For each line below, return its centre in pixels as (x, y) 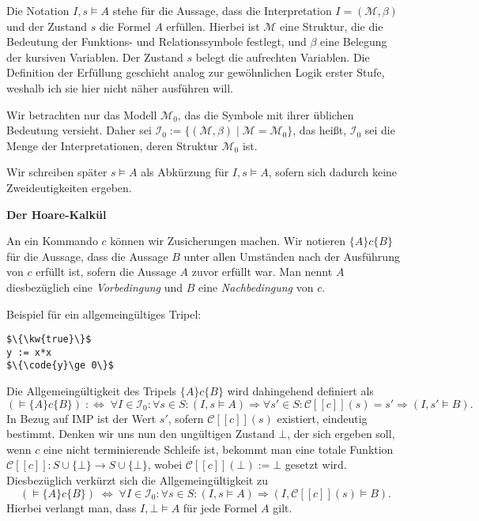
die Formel (125, 26)
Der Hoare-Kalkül (57, 214)
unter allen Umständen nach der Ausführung (292, 256)
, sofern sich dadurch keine (333, 172)
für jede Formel (220, 507)
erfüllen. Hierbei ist (213, 26)
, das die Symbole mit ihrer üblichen (266, 114)
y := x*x (29, 352)
